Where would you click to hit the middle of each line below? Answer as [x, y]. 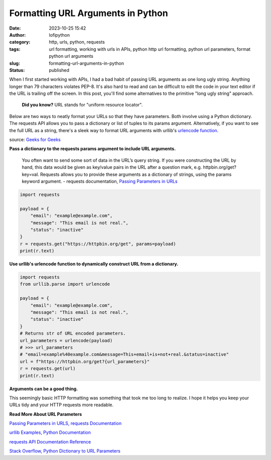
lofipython [59, 35]
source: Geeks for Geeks [35, 140]
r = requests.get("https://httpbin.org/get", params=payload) [98, 244]
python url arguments [71, 56]
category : [20, 42]
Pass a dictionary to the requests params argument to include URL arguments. [93, 149]
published [59, 70]
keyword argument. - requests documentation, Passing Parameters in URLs [100, 181]
